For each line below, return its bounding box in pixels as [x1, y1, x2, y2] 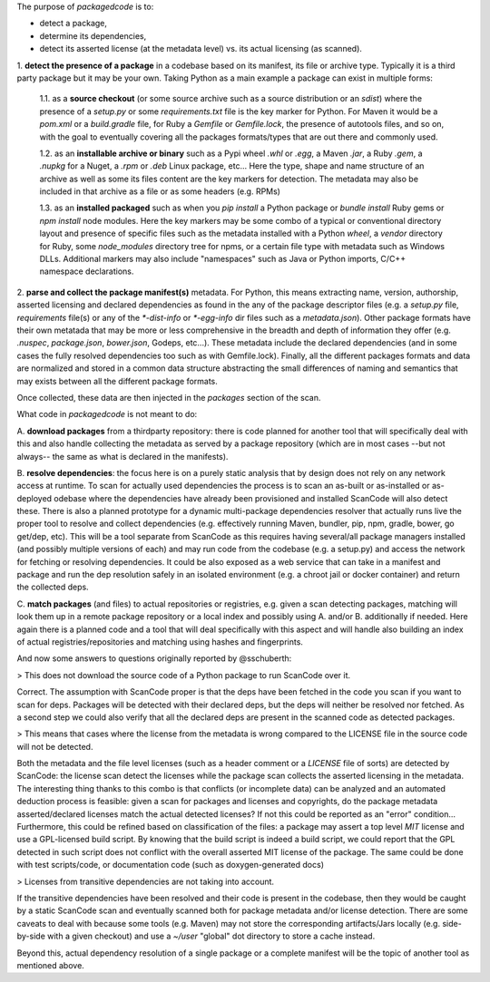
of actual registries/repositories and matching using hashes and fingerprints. [16, 636, 304, 647]
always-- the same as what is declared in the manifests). [16, 451, 229, 462]
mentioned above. [16, 959, 85, 970]
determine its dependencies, [39, 30, 147, 41]
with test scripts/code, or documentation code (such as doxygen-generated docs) [16, 860, 324, 870]
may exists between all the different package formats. [16, 375, 218, 386]
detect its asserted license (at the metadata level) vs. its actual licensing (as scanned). [39, 44, 363, 54]
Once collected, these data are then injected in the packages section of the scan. [16, 392, 321, 403]
